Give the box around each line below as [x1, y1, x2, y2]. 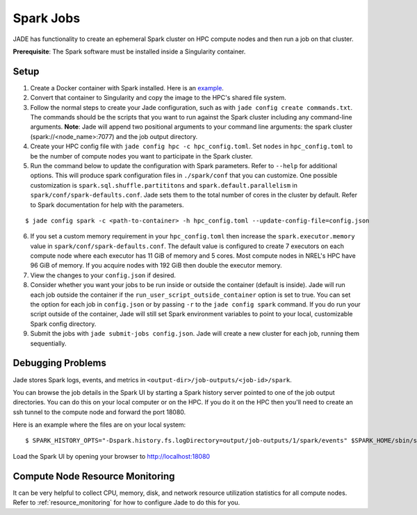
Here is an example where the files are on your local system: [13, 420, 186, 429]
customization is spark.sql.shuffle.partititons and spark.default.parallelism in [30, 181, 298, 189]
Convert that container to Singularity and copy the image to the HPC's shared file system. [30, 94, 286, 102]
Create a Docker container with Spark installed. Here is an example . [30, 83, 224, 92]
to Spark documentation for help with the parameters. [30, 200, 184, 209]
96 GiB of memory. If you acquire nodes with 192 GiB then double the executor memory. [30, 261, 283, 270]
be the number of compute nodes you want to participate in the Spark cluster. [30, 152, 253, 160]
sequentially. [30, 339, 67, 348]
